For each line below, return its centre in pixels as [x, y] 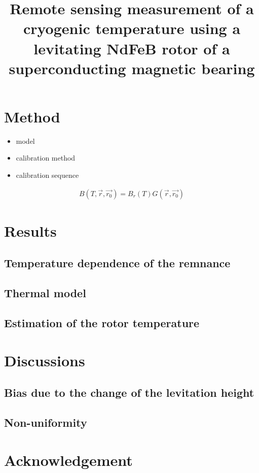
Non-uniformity [46, 422]
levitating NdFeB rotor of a [132, 48]
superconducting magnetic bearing [132, 68]
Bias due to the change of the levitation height [129, 392]
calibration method [46, 158]
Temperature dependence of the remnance [117, 263]
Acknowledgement [68, 460]
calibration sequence [47, 175]
